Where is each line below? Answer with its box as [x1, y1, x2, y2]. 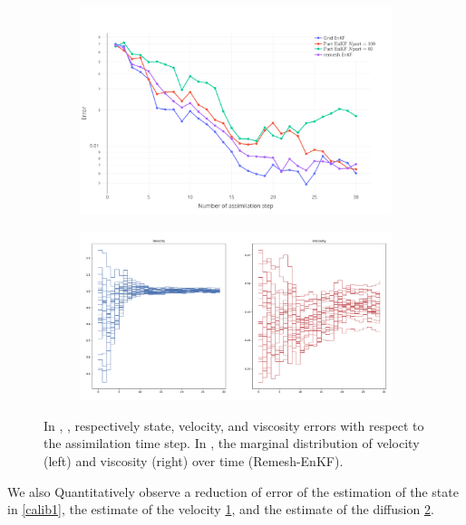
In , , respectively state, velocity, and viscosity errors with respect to [44, 415, 424, 434]
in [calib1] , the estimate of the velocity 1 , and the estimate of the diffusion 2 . [7, 500, 434, 519]
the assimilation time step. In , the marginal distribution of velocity [44, 434, 420, 453]
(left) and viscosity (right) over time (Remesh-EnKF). [44, 451, 344, 470]
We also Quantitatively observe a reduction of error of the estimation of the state [7, 482, 459, 501]
